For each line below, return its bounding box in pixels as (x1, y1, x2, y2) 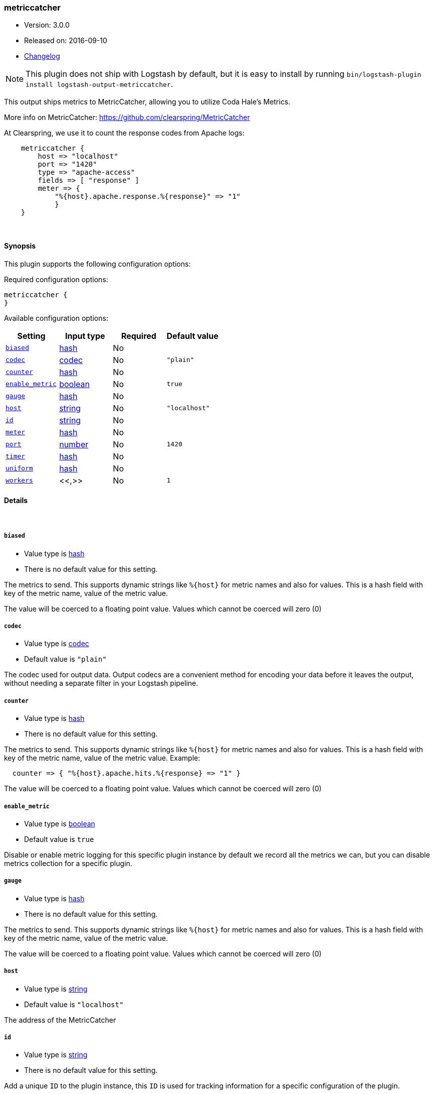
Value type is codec (24, 639, 89, 648)
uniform (6, 464, 33, 472)
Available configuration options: (4, 313, 108, 322)
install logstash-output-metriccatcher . (26, 79, 173, 89)
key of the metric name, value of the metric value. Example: (4, 754, 200, 763)
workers (6, 476, 33, 484)
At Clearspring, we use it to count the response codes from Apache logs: (4, 129, 245, 138)
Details (4, 496, 28, 505)
